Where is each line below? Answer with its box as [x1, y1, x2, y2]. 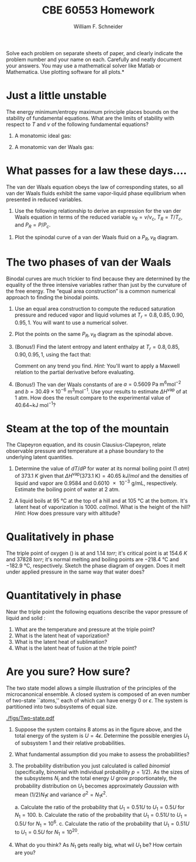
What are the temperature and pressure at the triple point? [14, 626, 155, 633]
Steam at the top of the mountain [6, 422, 169, 435]
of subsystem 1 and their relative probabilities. [14, 739, 126, 746]
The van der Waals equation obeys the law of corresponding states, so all [6, 183, 184, 191]
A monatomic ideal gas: [14, 132, 71, 139]
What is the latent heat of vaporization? [14, 632, 109, 639]
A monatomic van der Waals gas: [14, 143, 94, 150]
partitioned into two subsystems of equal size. [6, 703, 118, 710]
